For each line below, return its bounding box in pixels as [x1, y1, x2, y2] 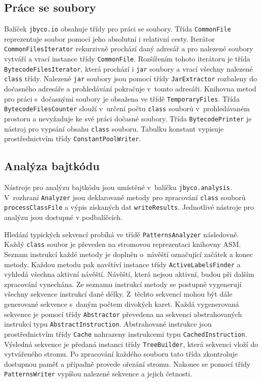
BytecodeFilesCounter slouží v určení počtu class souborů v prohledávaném [4, 103, 250, 114]
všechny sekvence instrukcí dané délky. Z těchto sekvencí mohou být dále [4, 289, 232, 299]
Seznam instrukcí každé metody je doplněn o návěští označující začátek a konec [4, 249, 253, 260]
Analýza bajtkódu [4, 158, 100, 174]
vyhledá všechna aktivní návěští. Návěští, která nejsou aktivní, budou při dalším [4, 269, 254, 279]
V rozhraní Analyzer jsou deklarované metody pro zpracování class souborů [4, 192, 246, 202]
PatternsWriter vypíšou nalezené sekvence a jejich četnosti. [4, 368, 192, 379]
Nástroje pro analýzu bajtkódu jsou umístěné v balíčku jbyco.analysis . [4, 182, 232, 193]
